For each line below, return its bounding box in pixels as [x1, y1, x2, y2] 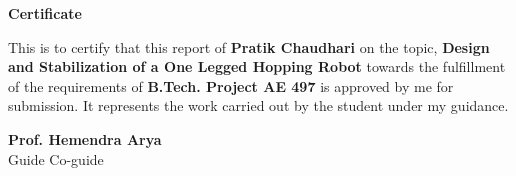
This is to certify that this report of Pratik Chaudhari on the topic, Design [8, 36, 490, 57]
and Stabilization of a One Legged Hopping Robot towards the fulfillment [8, 56, 506, 77]
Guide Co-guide [8, 148, 104, 169]
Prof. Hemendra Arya [8, 128, 162, 149]
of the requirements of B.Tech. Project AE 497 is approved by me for [8, 75, 454, 96]
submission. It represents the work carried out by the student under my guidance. [8, 95, 509, 116]
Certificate [8, 3, 82, 23]
